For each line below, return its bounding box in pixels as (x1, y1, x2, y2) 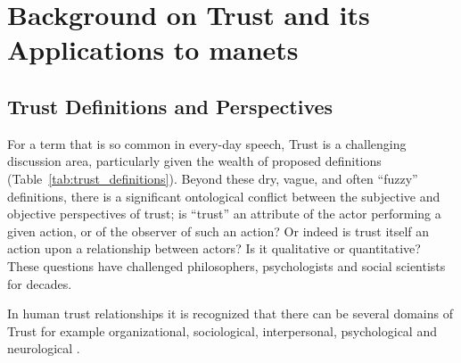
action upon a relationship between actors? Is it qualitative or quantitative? (7, 239, 421, 258)
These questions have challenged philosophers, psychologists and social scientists (7, 256, 446, 275)
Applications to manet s (7, 31, 299, 68)
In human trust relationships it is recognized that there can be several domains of (7, 304, 453, 323)
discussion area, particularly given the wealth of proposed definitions (7, 152, 382, 170)
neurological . (7, 339, 80, 358)
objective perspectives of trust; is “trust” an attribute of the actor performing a (7, 204, 441, 223)
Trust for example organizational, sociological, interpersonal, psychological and (7, 321, 437, 340)
